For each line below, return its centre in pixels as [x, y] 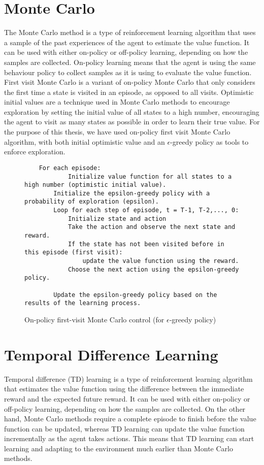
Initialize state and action [117, 219]
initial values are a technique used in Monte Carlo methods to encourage [117, 102]
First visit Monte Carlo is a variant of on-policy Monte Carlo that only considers [130, 82]
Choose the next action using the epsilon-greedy [153, 269]
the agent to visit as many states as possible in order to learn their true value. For [132, 122]
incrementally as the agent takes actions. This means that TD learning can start [129, 438]
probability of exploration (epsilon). [92, 202]
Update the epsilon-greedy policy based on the [135, 295]
